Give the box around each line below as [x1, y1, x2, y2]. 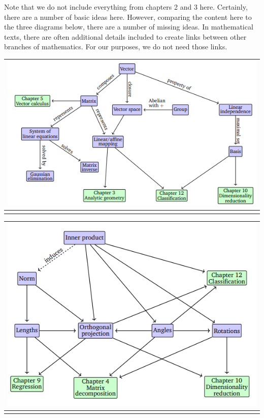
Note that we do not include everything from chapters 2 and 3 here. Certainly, [4, 2, 248, 12]
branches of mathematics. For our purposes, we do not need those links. [4, 41, 227, 52]
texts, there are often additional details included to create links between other [4, 31, 247, 42]
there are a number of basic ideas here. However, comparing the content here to [4, 11, 252, 22]
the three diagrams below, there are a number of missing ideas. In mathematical [4, 21, 253, 32]
